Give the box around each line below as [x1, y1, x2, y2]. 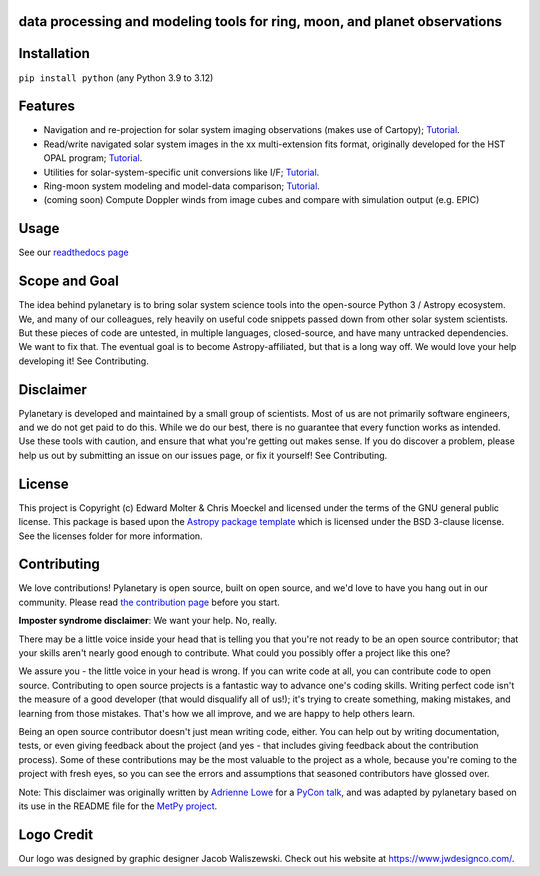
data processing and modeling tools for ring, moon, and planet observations [18, 13, 503, 30]
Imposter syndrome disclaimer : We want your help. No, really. [18, 615, 278, 627]
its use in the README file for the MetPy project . [18, 800, 218, 812]
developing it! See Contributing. [18, 355, 149, 367]
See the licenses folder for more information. [18, 530, 204, 542]
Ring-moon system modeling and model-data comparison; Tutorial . [43, 180, 320, 192]
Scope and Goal [18, 273, 119, 290]
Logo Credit [18, 826, 94, 843]
